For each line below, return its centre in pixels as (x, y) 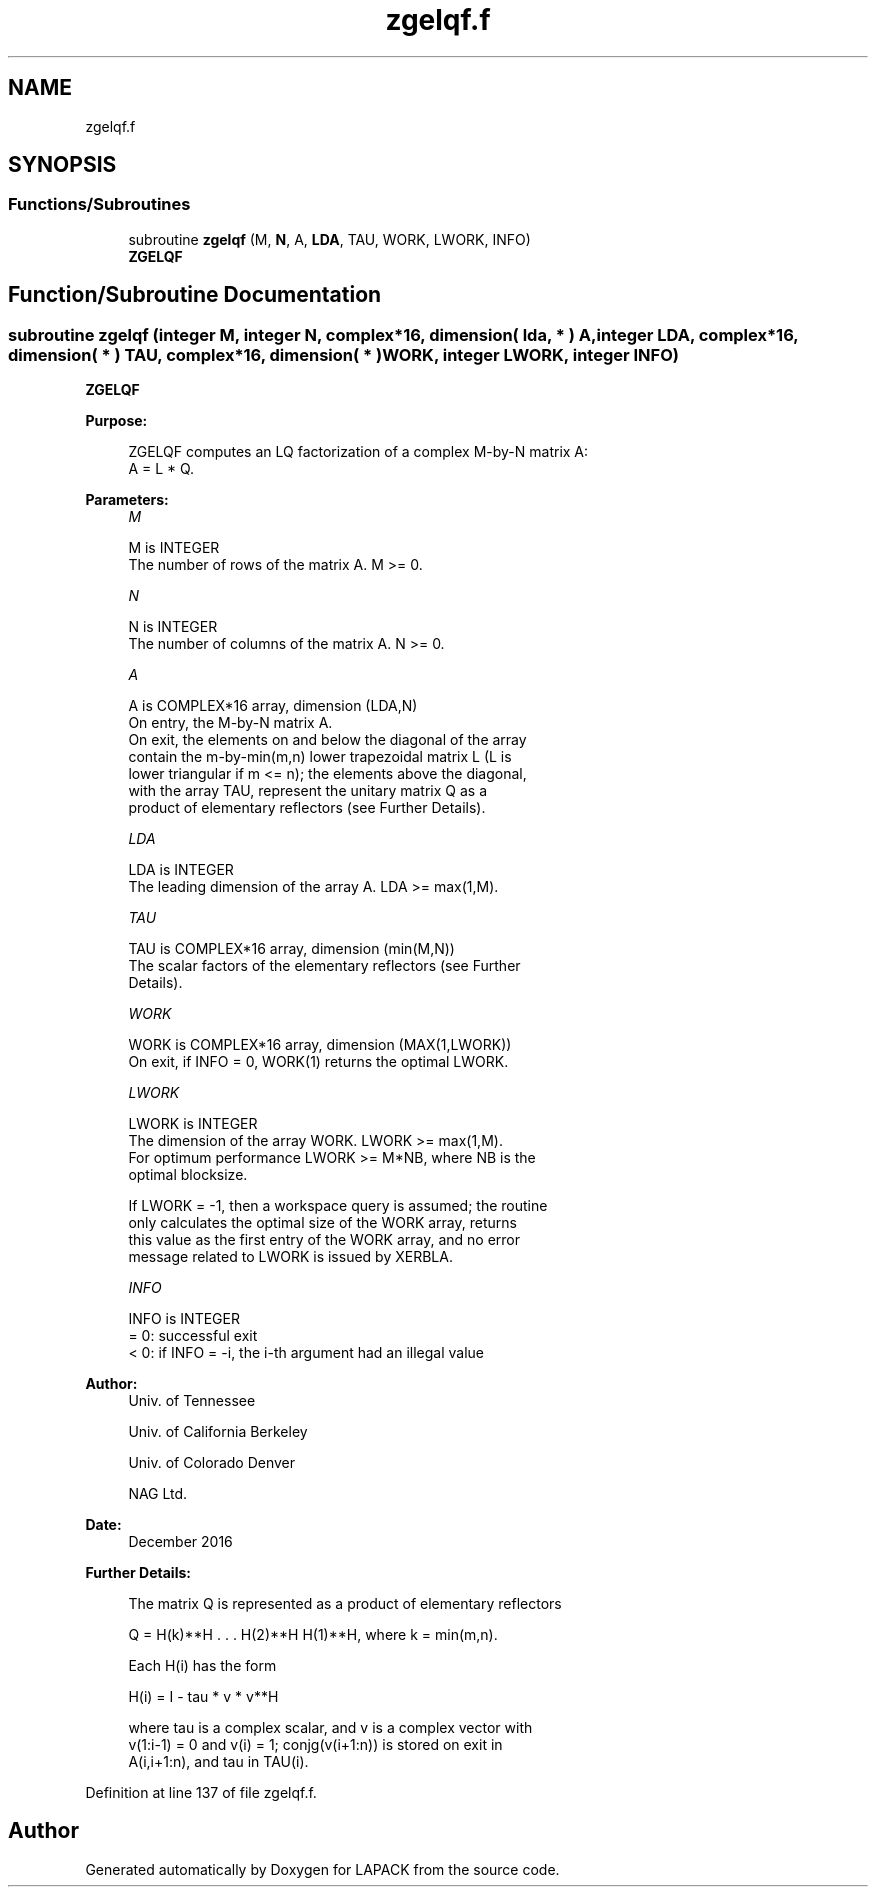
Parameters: (127, 500)
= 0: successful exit (193, 1336)
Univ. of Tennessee (192, 1401)
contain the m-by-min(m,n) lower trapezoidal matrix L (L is (320, 757)
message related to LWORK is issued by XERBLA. (290, 1257)
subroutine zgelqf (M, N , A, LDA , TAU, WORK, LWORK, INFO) (329, 239)
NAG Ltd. (158, 1494)
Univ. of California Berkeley (218, 1432)
